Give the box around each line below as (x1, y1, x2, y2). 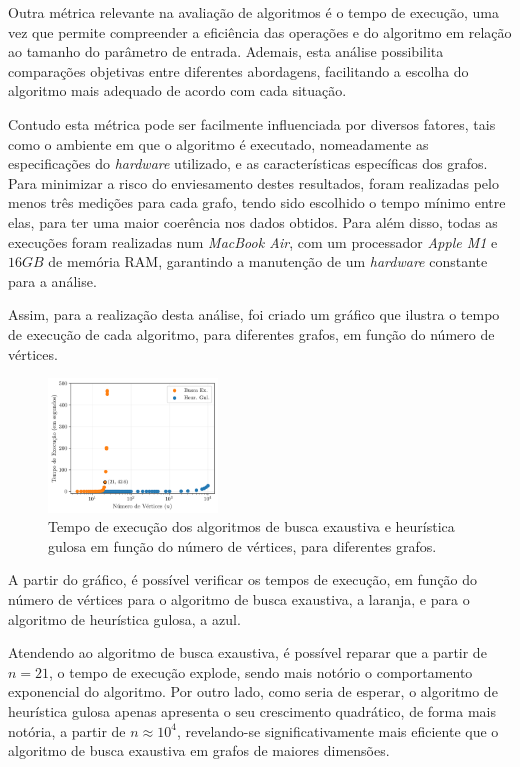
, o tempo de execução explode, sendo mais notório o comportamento (49, 661, 473, 682)
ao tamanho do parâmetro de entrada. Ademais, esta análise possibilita (8, 41, 444, 62)
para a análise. (8, 270, 97, 291)
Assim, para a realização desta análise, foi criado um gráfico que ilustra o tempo (8, 304, 500, 325)
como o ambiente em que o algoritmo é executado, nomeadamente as (8, 133, 429, 154)
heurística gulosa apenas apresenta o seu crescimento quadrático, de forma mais (8, 700, 496, 721)
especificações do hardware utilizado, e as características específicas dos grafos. (8, 153, 488, 174)
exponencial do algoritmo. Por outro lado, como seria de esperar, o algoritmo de (8, 681, 498, 702)
